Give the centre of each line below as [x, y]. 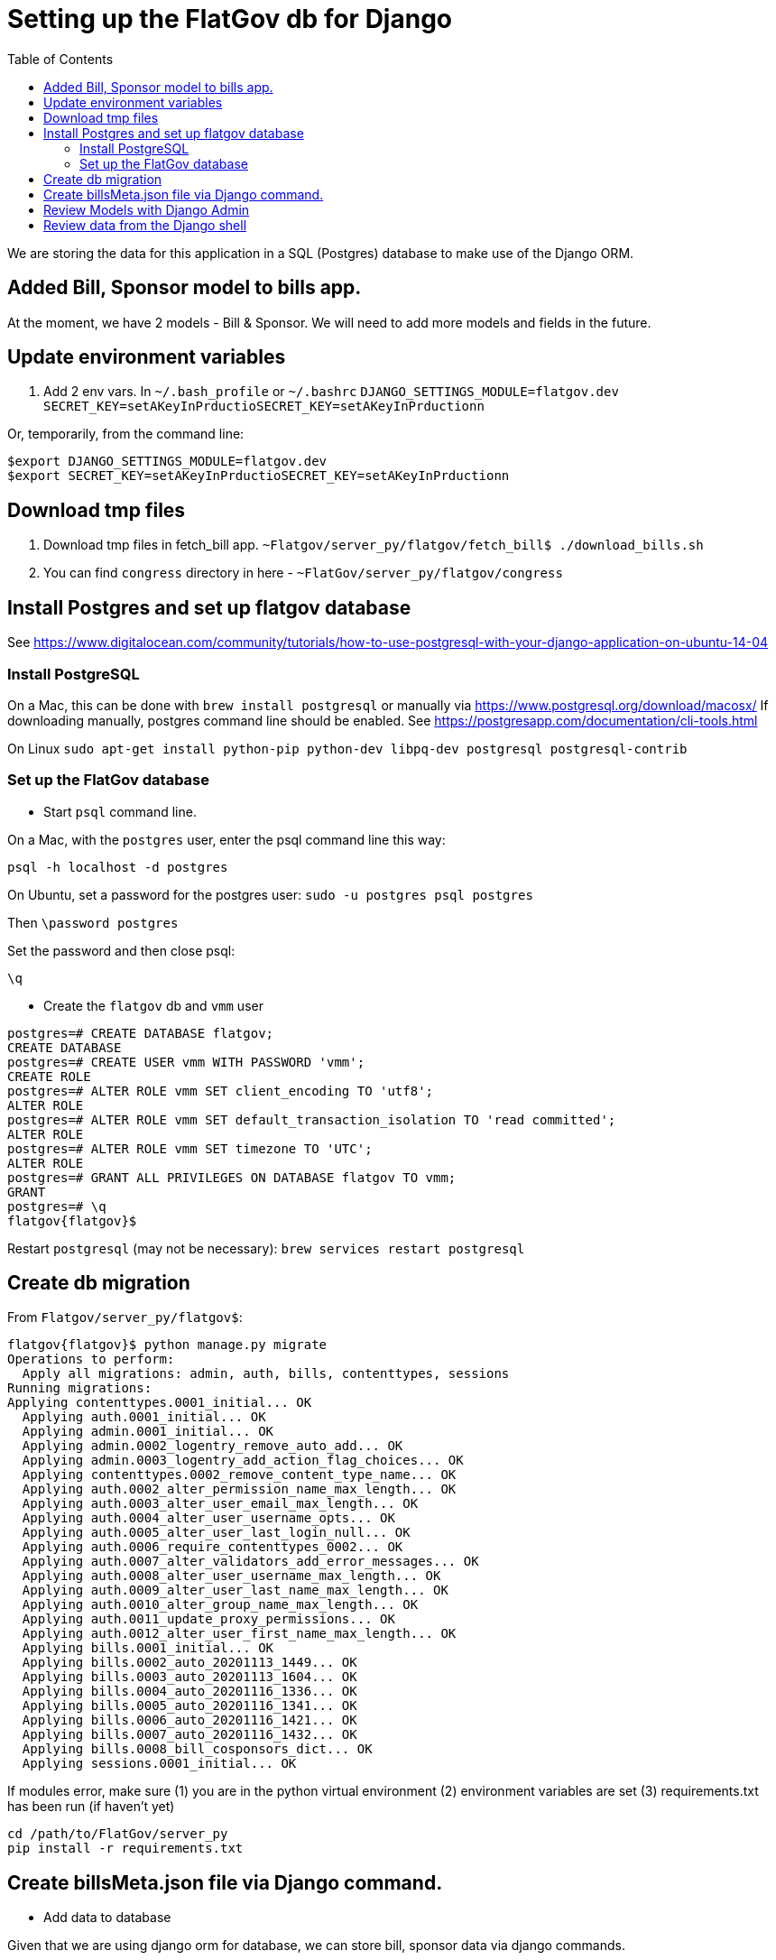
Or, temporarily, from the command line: [126, 434]
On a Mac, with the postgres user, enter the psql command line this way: [226, 839]
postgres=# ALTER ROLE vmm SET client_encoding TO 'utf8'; [221, 1091]
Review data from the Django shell [145, 225]
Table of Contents [60, 59]
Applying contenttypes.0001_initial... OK [160, 1403]
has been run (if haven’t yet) [91, 1807]
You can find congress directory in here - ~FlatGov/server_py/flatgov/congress [303, 573]
